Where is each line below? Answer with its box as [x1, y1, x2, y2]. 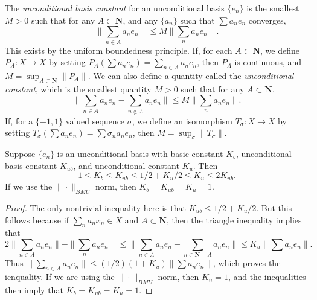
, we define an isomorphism [132, 114, 233, 127]
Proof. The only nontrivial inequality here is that [5, 202, 186, 214]
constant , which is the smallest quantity [5, 82, 152, 95]
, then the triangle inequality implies [166, 213, 302, 226]
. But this [256, 202, 292, 214]
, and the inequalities [228, 270, 306, 283]
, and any [123, 13, 158, 26]
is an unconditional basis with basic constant [57, 147, 223, 160]
